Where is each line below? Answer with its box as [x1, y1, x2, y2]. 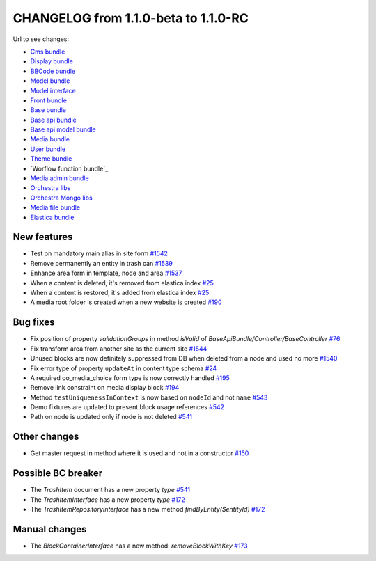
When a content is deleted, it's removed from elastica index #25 [30, 278, 214, 287]
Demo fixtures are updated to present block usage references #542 [30, 403, 225, 411]
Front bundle [30, 96, 68, 104]
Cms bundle [30, 47, 65, 56]
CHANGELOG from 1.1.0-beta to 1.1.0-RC [13, 10, 249, 26]
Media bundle [30, 135, 70, 143]
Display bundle [30, 57, 73, 65]
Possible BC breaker [13, 467, 103, 480]
